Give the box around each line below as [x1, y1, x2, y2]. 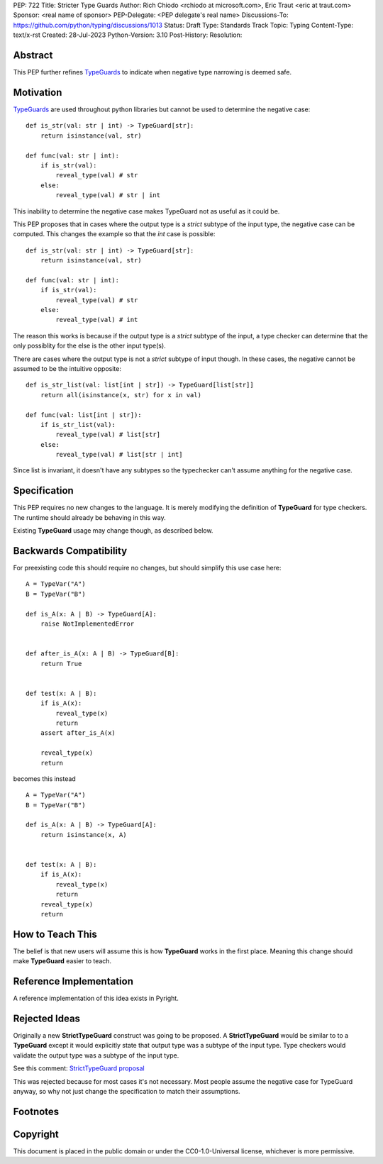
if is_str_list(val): [40, 421, 116, 428]
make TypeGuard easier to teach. [13, 957, 112, 965]
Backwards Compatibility [13, 545, 128, 557]
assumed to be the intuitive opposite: [13, 364, 122, 372]
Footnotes [13, 1105, 60, 1117]
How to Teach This [13, 928, 97, 940]
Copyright [13, 1128, 60, 1140]
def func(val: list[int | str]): [26, 411, 142, 419]
